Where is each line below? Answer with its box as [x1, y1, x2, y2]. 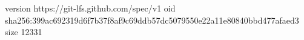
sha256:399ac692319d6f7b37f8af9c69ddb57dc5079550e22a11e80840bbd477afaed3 [5, 13, 299, 26]
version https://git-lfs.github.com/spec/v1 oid [5, 2, 176, 14]
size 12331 [5, 25, 42, 38]
